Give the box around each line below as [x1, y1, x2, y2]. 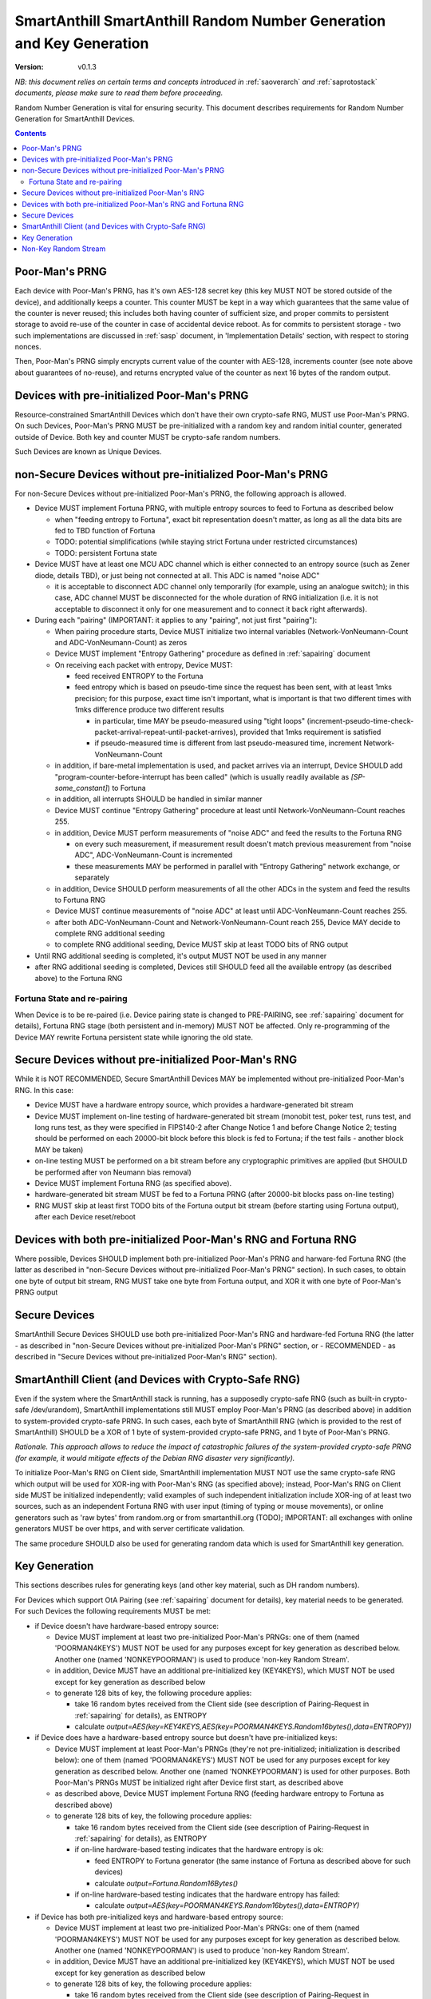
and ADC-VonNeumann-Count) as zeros [54, 637, 188, 647]
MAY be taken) [34, 1144, 84, 1155]
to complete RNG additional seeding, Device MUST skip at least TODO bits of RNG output [54, 940, 349, 949]
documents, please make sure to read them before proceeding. [14, 88, 223, 98]
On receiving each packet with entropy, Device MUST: [54, 660, 233, 669]
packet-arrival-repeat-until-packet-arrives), [94, 728, 239, 737]
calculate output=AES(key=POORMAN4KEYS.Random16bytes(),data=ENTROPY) [94, 1901, 360, 1910]
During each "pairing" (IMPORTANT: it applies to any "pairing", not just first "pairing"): [34, 616, 318, 625]
